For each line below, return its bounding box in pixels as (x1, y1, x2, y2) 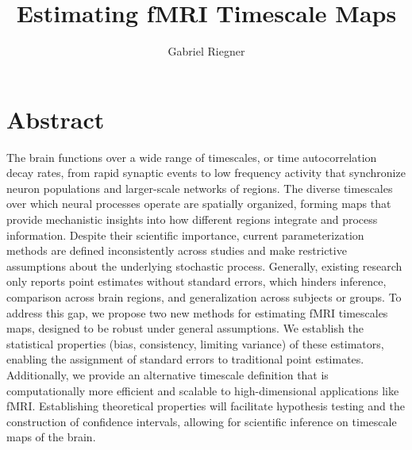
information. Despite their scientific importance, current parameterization (6, 226, 364, 243)
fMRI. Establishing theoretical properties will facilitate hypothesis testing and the (6, 398, 405, 414)
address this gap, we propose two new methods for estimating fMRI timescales (6, 304, 388, 321)
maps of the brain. (6, 429, 96, 445)
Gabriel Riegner (167, 43, 245, 60)
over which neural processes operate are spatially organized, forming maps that (6, 195, 391, 212)
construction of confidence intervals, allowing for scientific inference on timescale (6, 413, 397, 429)
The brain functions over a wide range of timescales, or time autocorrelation (6, 148, 377, 165)
